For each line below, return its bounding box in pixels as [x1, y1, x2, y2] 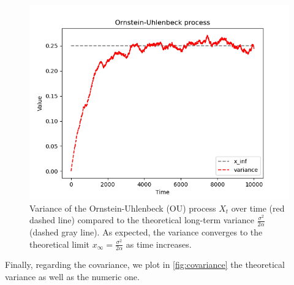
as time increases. [126, 237, 192, 250]
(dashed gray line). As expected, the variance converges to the [29, 226, 263, 239]
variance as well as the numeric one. [5, 270, 140, 283]
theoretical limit [29, 237, 90, 250]
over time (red [231, 201, 285, 214]
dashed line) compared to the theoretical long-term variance [29, 213, 254, 226]
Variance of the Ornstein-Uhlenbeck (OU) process [29, 201, 216, 214]
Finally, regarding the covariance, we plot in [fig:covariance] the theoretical [5, 258, 285, 271]
